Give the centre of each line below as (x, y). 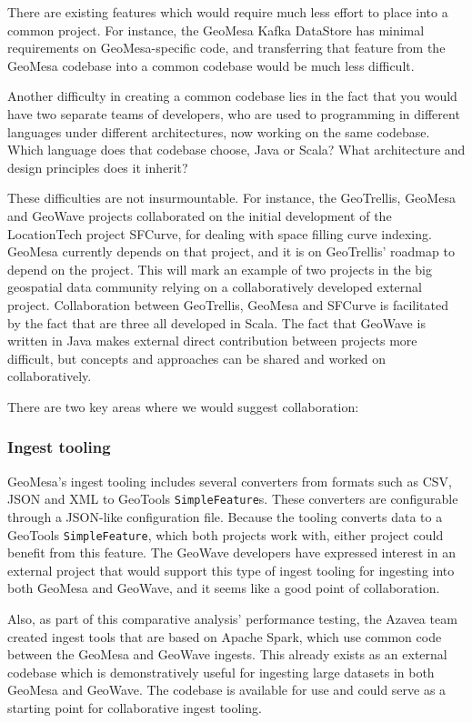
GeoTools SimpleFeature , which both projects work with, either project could (226, 534)
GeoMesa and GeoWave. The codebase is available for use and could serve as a (227, 690)
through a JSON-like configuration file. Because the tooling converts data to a (225, 516)
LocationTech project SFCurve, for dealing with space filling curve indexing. (220, 233)
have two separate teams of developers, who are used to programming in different (234, 113)
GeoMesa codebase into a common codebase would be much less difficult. (211, 65)
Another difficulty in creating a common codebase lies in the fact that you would (232, 96)
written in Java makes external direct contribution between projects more (212, 341)
